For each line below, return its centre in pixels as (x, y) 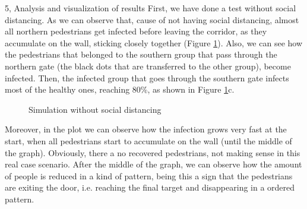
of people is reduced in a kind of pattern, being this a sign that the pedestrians (149, 175)
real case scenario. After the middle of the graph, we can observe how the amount (153, 164)
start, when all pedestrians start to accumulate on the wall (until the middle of (148, 140)
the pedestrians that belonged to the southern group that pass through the (141, 54)
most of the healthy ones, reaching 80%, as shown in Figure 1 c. (120, 89)
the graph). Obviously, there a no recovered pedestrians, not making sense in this (153, 152)
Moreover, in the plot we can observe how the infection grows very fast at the (146, 129)
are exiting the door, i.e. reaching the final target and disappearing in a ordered (150, 187)
